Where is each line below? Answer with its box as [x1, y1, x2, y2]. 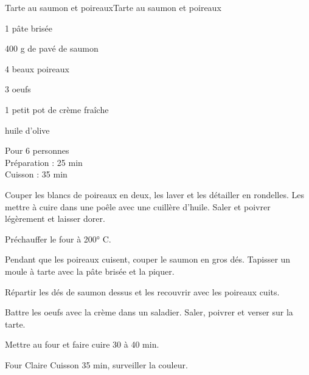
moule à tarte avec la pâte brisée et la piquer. [5, 264, 175, 277]
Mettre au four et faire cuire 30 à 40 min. [5, 338, 159, 351]
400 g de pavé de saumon [5, 42, 99, 55]
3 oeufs [5, 83, 31, 95]
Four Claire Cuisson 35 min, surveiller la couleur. [5, 358, 188, 371]
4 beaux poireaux [5, 62, 69, 75]
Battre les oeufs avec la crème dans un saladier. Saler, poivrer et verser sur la [5, 306, 293, 318]
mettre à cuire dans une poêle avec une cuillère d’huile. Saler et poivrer [5, 200, 271, 213]
